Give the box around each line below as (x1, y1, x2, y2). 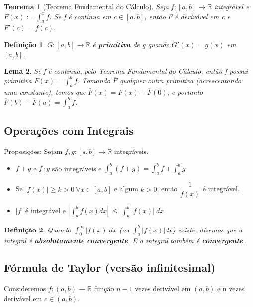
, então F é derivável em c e (144, 11, 231, 21)
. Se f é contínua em (49, 11, 111, 21)
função (94, 283, 114, 294)
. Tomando (77, 76, 110, 86)
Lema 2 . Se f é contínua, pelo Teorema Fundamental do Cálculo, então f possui (4, 66, 248, 76)
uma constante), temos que (4, 87, 86, 97)
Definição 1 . (4, 39, 45, 49)
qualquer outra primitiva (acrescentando (119, 76, 241, 86)
